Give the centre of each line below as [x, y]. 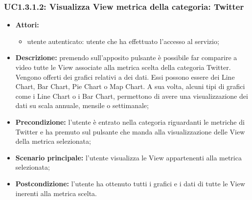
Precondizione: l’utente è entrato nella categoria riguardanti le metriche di [130, 122]
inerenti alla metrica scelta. [56, 193]
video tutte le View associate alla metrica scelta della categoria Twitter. [123, 67]
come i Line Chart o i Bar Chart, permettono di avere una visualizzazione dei [132, 96]
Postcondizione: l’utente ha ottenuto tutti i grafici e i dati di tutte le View [130, 183]
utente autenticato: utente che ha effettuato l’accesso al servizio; [123, 41]
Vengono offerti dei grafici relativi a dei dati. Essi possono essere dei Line [125, 77]
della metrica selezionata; [53, 141]
